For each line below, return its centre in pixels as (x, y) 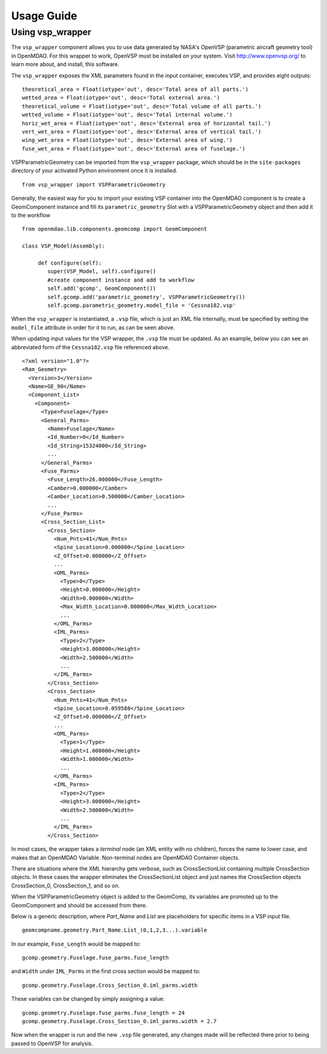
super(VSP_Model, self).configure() (102, 272)
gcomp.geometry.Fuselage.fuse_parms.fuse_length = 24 (103, 1013)
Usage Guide (44, 16)
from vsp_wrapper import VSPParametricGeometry (94, 184)
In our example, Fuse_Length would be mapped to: (76, 944)
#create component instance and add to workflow (121, 280)
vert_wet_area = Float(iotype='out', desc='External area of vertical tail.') (142, 131)
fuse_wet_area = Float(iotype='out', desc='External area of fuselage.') (134, 149)
